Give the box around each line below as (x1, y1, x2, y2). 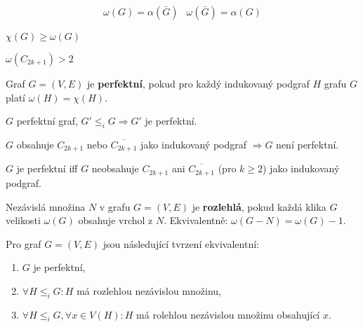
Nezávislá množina (6, 199, 86, 214)
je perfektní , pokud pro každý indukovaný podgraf (86, 76, 310, 91)
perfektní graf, (16, 113, 78, 128)
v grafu (99, 199, 131, 214)
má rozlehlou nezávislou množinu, (77, 283, 221, 298)
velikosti (6, 213, 41, 228)
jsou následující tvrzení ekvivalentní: (103, 236, 259, 251)
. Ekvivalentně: (164, 213, 228, 228)
